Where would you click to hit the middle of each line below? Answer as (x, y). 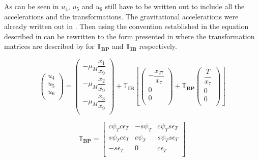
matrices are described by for (49, 46)
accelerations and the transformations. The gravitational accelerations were (121, 16)
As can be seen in (32, 6)
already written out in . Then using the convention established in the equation (126, 26)
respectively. (158, 46)
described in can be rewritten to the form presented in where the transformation (129, 36)
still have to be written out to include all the (175, 6)
